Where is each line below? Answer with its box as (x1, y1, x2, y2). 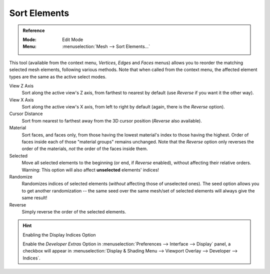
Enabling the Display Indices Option (22, 231, 96, 237)
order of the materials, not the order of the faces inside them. (21, 145, 148, 152)
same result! (21, 195, 47, 201)
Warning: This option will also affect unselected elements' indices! (21, 166, 159, 172)
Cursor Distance (9, 110, 43, 117)
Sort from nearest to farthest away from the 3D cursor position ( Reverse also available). (21, 117, 202, 123)
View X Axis (9, 96, 34, 102)
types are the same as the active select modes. (9, 73, 107, 79)
